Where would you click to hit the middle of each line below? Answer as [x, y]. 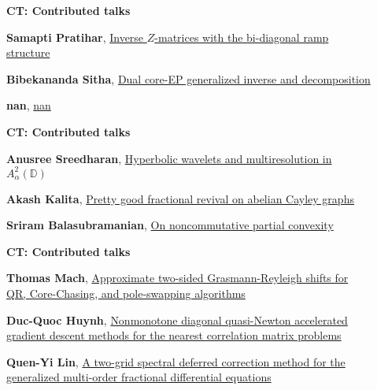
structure [28, 52]
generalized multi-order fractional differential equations [139, 377]
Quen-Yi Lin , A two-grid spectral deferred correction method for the [176, 361]
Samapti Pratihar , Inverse [75, 37]
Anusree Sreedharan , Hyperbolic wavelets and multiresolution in [169, 158]
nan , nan [29, 105]
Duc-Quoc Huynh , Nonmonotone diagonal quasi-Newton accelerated [177, 319]
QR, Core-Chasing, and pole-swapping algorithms [126, 293]
